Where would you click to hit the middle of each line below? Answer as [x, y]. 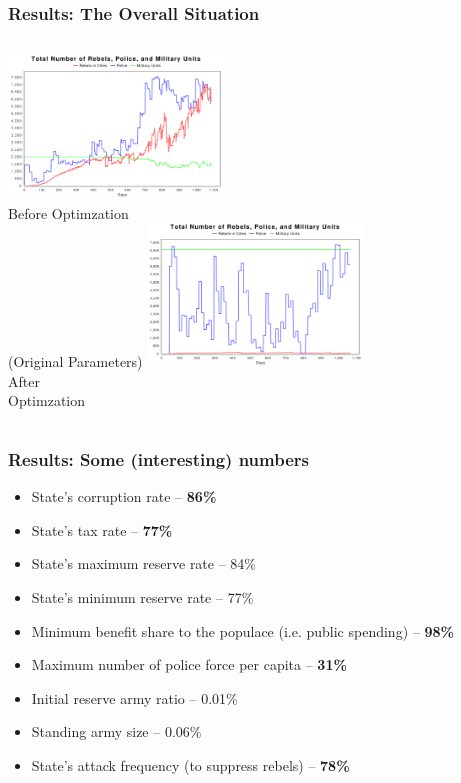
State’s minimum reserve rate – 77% [142, 596]
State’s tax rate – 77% [102, 529]
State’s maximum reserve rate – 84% [144, 563]
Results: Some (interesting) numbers [158, 458]
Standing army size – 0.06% [116, 731]
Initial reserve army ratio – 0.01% [134, 697]
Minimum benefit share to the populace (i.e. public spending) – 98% [242, 630]
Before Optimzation [68, 212]
